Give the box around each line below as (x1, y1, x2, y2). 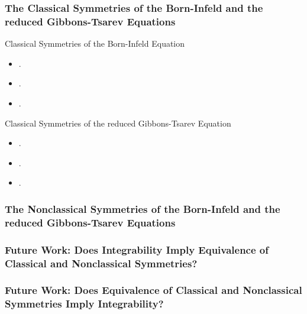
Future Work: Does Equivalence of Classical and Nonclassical (5, 283, 302, 297)
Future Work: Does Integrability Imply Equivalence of (5, 242, 269, 257)
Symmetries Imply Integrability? (5, 296, 164, 311)
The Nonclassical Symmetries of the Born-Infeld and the (5, 201, 280, 216)
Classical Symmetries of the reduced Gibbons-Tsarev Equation (5, 116, 231, 129)
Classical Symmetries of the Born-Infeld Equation (5, 37, 185, 50)
